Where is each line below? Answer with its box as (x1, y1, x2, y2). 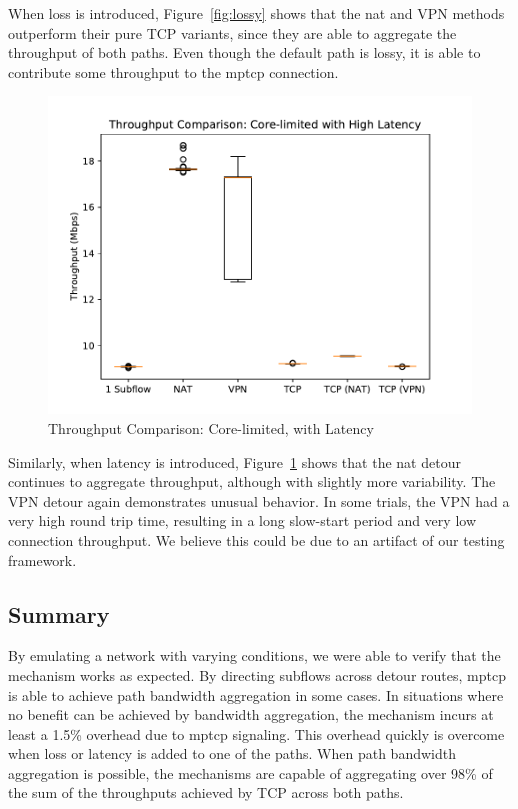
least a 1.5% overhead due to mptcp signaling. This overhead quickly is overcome (8, 723, 505, 744)
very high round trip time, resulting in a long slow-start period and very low (8, 510, 476, 531)
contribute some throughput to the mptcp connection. (8, 61, 339, 82)
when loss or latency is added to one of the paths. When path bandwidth (8, 743, 456, 764)
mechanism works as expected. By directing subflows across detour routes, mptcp (8, 664, 506, 685)
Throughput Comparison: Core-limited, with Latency (48, 417, 374, 438)
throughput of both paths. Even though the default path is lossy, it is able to (8, 42, 481, 63)
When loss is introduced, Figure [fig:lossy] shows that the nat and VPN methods (8, 3, 505, 23)
